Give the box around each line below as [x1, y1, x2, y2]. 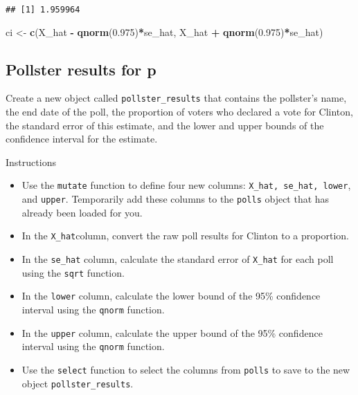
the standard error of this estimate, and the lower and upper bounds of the [6, 118, 324, 132]
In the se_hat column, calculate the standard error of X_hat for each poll [21, 252, 334, 266]
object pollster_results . [21, 376, 134, 390]
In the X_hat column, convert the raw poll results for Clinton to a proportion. [21, 228, 349, 243]
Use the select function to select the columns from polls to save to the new [21, 362, 350, 376]
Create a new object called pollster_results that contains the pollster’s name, [6, 91, 347, 105]
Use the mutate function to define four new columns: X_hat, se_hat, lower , [21, 178, 351, 192]
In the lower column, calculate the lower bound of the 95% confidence [21, 288, 321, 303]
